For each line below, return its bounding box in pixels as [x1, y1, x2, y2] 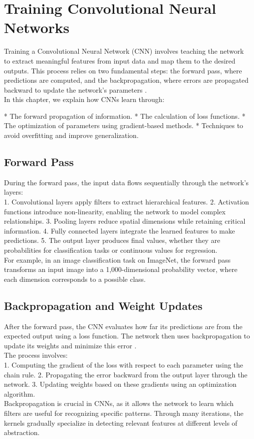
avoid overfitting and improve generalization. [4, 130, 139, 140]
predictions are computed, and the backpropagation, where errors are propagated [4, 75, 249, 85]
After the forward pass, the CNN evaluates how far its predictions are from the [4, 321, 243, 331]
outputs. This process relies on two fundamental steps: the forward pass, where [4, 65, 242, 75]
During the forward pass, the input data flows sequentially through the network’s [4, 177, 249, 187]
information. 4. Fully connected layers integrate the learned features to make [4, 225, 235, 236]
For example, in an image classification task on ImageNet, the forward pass [4, 254, 231, 265]
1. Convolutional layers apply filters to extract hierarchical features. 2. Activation [4, 197, 249, 207]
